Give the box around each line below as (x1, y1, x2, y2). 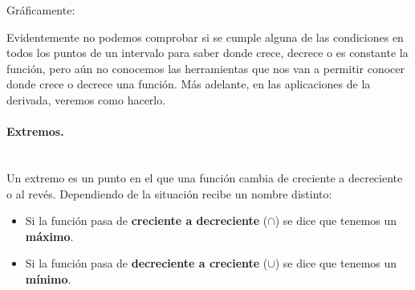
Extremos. (6, 123, 64, 140)
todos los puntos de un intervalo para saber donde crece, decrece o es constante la (6, 44, 409, 61)
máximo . (25, 227, 74, 244)
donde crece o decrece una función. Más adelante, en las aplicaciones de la (6, 76, 371, 92)
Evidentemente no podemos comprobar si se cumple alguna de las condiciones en (6, 28, 404, 45)
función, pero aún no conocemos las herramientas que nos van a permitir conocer (6, 59, 405, 76)
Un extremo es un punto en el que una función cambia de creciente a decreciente (6, 169, 403, 186)
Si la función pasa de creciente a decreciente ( (25, 212, 268, 229)
